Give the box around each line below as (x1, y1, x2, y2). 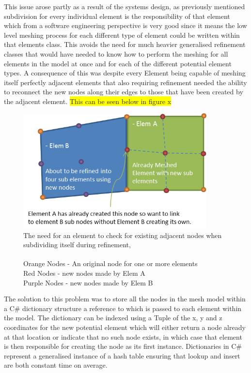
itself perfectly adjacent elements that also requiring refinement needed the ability (4, 77, 247, 87)
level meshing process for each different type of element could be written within (4, 30, 240, 40)
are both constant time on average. (4, 360, 108, 370)
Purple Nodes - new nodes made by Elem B (23, 277, 153, 287)
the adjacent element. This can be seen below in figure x (4, 96, 172, 106)
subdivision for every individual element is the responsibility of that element (4, 11, 230, 21)
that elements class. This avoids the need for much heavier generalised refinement (4, 39, 246, 49)
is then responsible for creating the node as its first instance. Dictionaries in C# (4, 341, 242, 351)
